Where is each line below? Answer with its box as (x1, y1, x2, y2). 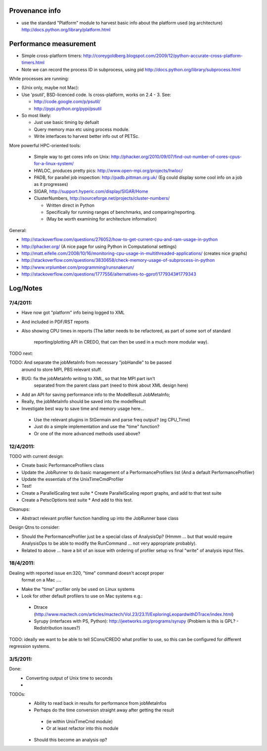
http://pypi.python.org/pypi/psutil (34, 106, 102, 112)
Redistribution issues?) (34, 625, 81, 631)
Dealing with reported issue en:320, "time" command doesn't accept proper (9, 570, 164, 576)
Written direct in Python (46, 202, 95, 208)
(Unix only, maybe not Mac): (21, 85, 79, 91)
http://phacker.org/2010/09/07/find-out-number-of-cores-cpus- (111, 154, 242, 160)
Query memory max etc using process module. (34, 126, 130, 132)
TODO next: (9, 350, 33, 356)
